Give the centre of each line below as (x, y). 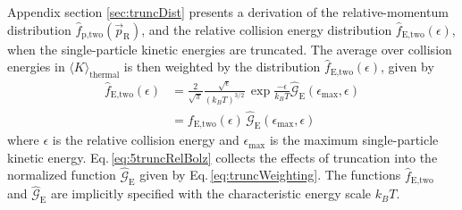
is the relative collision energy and (146, 140)
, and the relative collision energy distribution (267, 29)
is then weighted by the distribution (222, 67)
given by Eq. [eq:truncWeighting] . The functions (270, 175)
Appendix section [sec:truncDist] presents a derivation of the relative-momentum (228, 12)
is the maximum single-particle (354, 140)
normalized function (62, 175)
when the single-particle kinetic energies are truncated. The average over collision (230, 49)
